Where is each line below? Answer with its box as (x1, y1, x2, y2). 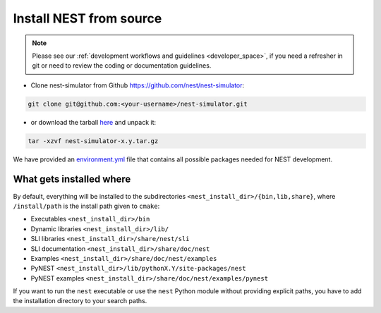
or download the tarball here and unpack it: (30, 118, 157, 126)
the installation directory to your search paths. (13, 297, 147, 305)
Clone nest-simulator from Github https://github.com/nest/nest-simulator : (30, 81, 245, 90)
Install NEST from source (13, 11, 162, 26)
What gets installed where (13, 173, 131, 185)
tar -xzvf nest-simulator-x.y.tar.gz (28, 137, 159, 145)
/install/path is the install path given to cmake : (13, 202, 160, 210)
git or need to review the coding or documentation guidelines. (32, 61, 212, 70)
